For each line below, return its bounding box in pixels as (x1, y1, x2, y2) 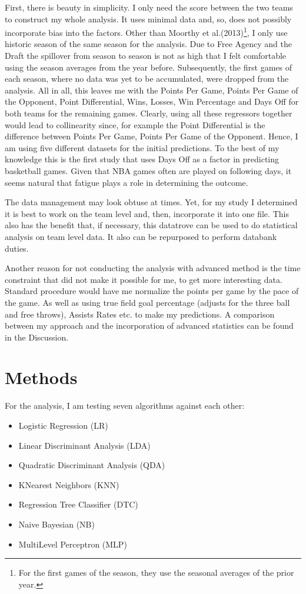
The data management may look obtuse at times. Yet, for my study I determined (5, 196, 298, 208)
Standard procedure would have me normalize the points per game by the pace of (5, 285, 299, 297)
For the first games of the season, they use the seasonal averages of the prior (18, 566, 294, 579)
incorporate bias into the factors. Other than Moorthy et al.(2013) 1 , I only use (5, 25, 288, 38)
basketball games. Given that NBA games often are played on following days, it (5, 164, 292, 176)
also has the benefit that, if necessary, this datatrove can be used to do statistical (5, 219, 298, 231)
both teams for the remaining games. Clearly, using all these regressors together (5, 107, 292, 119)
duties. (5, 242, 29, 254)
